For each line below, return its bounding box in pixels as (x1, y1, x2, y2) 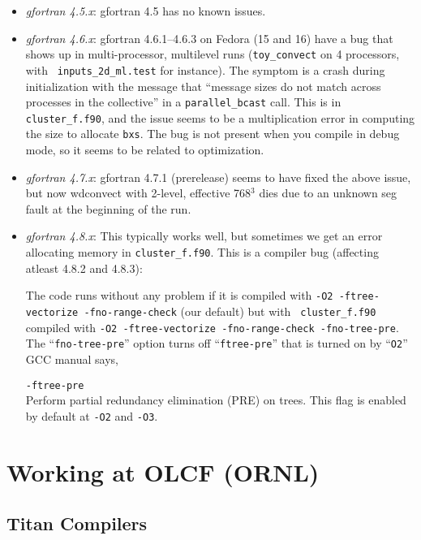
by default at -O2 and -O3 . (25, 407, 158, 424)
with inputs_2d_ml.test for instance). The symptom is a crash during (25, 61, 385, 78)
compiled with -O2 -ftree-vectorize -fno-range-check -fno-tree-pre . (25, 318, 399, 335)
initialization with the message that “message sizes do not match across (25, 77, 381, 94)
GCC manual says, (25, 350, 118, 367)
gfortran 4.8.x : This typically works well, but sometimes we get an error (25, 227, 383, 244)
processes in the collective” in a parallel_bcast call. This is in (25, 93, 342, 110)
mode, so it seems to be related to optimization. (25, 141, 264, 158)
